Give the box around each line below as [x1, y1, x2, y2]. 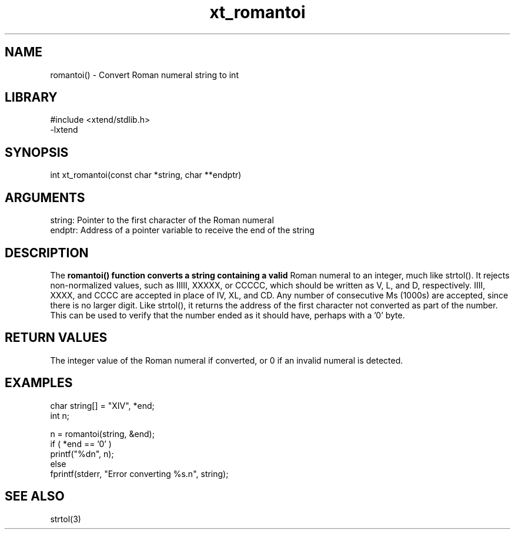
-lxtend [50, 125, 78, 135]
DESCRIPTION [5, 245, 89, 260]
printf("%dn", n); [50, 448, 114, 459]
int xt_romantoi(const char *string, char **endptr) [50, 170, 242, 180]
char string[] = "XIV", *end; [50, 400, 155, 411]
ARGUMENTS [5, 190, 85, 205]
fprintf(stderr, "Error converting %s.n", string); [50, 468, 229, 479]
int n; [50, 410, 70, 421]
